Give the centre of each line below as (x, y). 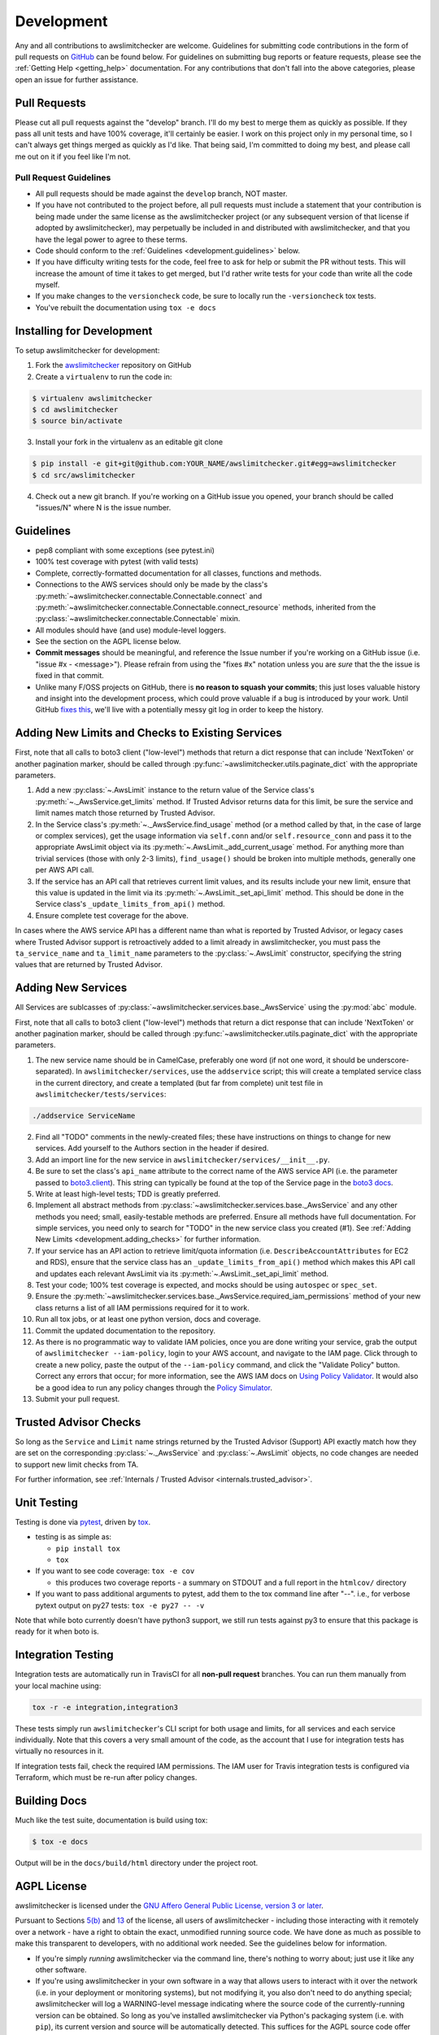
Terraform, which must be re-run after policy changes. (106, 1778)
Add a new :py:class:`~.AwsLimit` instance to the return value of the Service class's (175, 790)
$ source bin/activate (77, 421)
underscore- (388, 1060)
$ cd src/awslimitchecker (84, 475)
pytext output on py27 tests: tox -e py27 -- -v (120, 1605)
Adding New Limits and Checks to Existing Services (148, 733)
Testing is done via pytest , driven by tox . (83, 1521)
